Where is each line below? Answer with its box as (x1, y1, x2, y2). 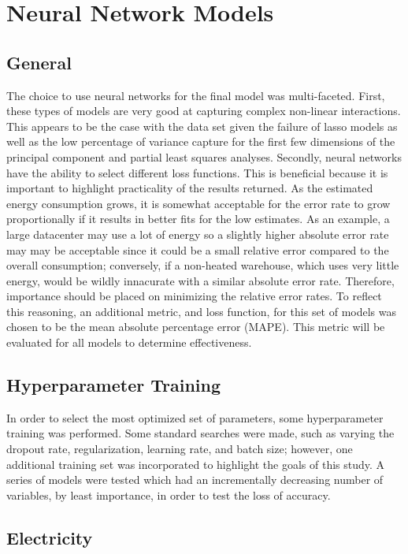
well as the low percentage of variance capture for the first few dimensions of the (6, 133, 395, 150)
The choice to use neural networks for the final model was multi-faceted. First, (6, 87, 385, 103)
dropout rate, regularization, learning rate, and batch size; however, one (6, 441, 353, 457)
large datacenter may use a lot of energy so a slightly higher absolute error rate (6, 225, 389, 242)
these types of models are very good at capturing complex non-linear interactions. (6, 102, 401, 119)
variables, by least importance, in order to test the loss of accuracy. (6, 486, 331, 503)
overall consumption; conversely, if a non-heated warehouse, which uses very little (6, 257, 399, 273)
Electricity (6, 525, 93, 549)
